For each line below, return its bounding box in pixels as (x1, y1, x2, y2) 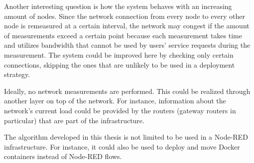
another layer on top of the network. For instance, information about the (4, 95, 226, 106)
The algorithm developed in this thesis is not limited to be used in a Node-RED (4, 132, 248, 142)
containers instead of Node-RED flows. (4, 151, 122, 162)
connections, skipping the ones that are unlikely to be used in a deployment (4, 59, 235, 70)
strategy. (4, 69, 30, 80)
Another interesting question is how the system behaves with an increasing (4, 1, 232, 11)
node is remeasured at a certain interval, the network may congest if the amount (4, 20, 250, 31)
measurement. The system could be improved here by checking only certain (4, 49, 234, 60)
